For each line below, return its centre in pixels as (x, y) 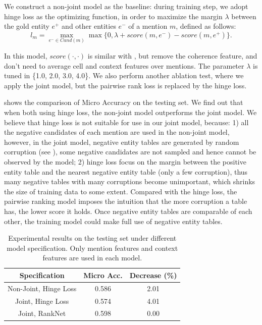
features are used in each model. (92, 258)
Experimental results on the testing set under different (92, 238)
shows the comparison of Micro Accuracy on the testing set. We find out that (124, 102)
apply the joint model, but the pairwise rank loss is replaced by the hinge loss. (125, 85)
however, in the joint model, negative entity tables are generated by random (122, 142)
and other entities (89, 26)
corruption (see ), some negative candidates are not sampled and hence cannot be (130, 152)
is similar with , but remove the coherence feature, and (172, 56)
